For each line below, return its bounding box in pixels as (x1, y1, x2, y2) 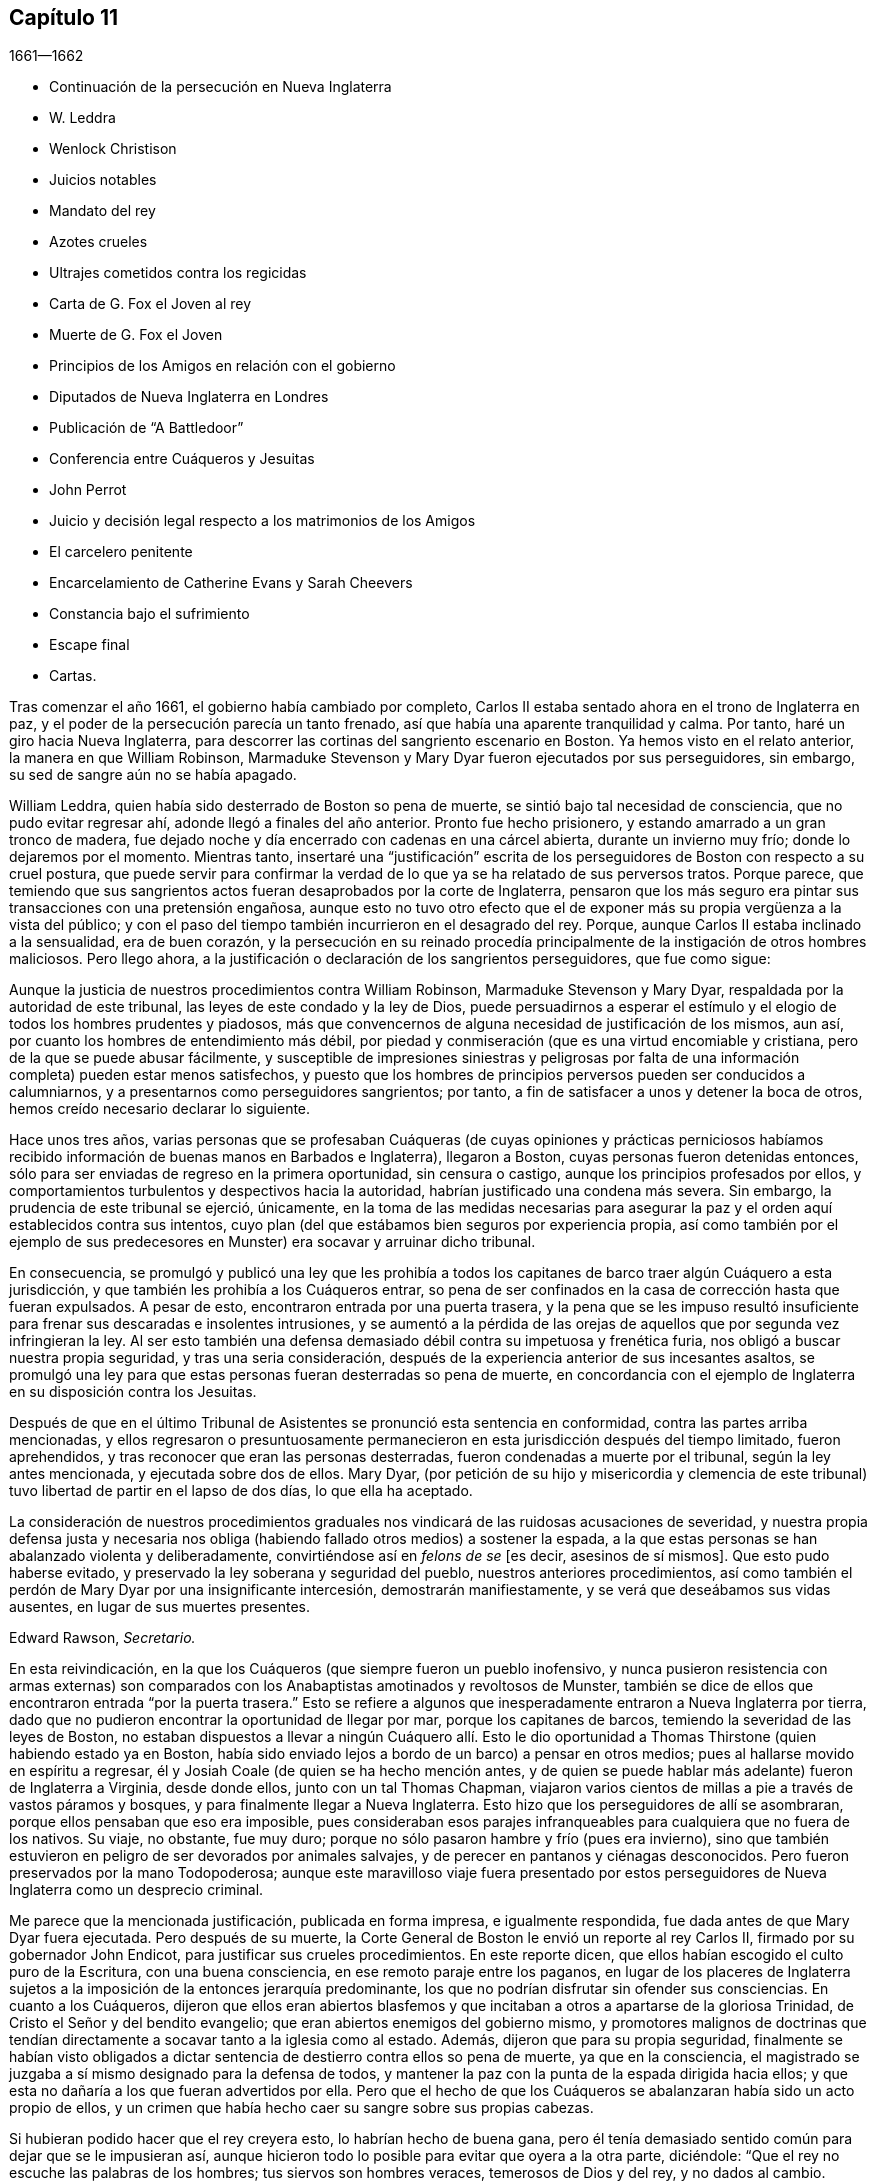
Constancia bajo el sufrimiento (49, 605, 250, 623)
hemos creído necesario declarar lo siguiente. (9, 1100, 311, 1118)
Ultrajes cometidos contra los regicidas (49, 264, 307, 282)
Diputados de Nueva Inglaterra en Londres (49, 388, 329, 406)
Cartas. (49, 667, 97, 685)
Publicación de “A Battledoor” (49, 419, 244, 437)
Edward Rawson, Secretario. (9, 1629, 196, 1647)
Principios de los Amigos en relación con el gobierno (49, 357, 396, 375)
